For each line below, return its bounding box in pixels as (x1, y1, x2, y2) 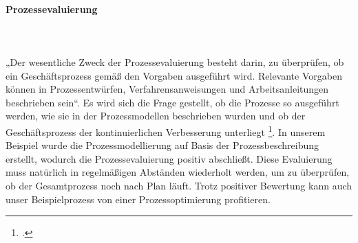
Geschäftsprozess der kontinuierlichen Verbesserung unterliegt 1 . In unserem (6, 122, 326, 139)
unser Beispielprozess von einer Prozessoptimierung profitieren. (6, 192, 271, 206)
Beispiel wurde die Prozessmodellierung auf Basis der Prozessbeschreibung (6, 138, 319, 152)
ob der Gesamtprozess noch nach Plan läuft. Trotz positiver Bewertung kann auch (6, 178, 352, 192)
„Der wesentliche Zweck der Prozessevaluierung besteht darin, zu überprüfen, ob (6, 54, 344, 69)
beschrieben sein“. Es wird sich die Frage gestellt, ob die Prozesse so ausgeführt (6, 95, 339, 109)
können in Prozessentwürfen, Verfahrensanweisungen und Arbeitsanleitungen (6, 82, 329, 96)
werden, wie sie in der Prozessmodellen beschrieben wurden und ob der (6, 108, 306, 123)
